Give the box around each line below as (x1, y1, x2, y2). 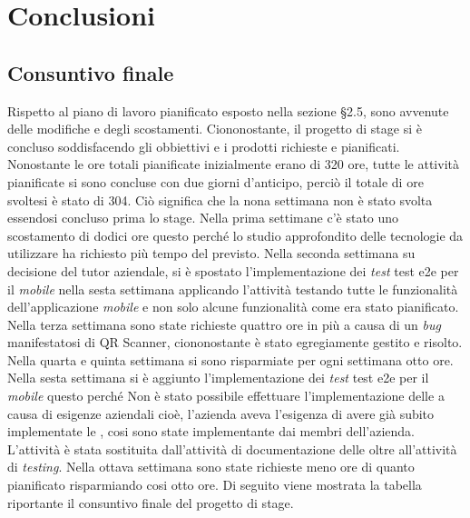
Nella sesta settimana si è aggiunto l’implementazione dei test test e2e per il (7, 368, 429, 387)
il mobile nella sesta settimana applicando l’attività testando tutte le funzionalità (7, 279, 458, 298)
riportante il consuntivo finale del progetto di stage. (7, 493, 294, 512)
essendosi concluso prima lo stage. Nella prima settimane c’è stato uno (7, 208, 399, 227)
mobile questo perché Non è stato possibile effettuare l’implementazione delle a (7, 386, 445, 405)
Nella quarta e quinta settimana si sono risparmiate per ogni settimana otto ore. (7, 350, 454, 369)
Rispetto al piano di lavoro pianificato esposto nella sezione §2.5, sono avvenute (7, 101, 449, 120)
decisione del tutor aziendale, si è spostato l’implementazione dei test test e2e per (7, 261, 459, 280)
